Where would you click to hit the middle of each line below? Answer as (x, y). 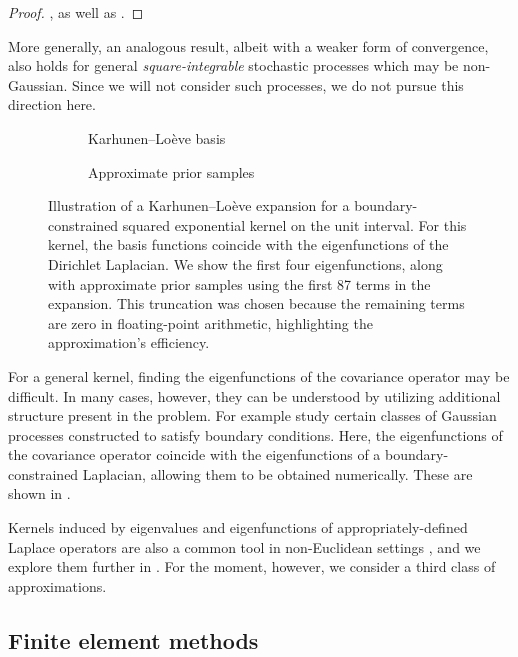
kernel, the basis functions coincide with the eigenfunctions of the (248, 244)
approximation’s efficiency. (129, 342)
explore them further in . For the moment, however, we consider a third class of (252, 566)
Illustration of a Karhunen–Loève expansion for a (199, 205)
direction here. (52, 104)
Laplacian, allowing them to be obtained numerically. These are (277, 473)
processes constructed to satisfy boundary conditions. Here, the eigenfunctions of (255, 434)
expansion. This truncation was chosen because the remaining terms (256, 303)
